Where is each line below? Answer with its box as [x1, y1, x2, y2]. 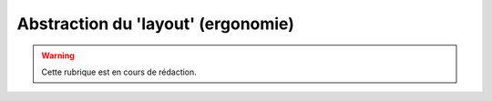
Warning [41, 50, 75, 61]
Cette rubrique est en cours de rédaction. [41, 66, 198, 77]
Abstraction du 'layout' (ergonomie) [16, 14, 295, 34]
